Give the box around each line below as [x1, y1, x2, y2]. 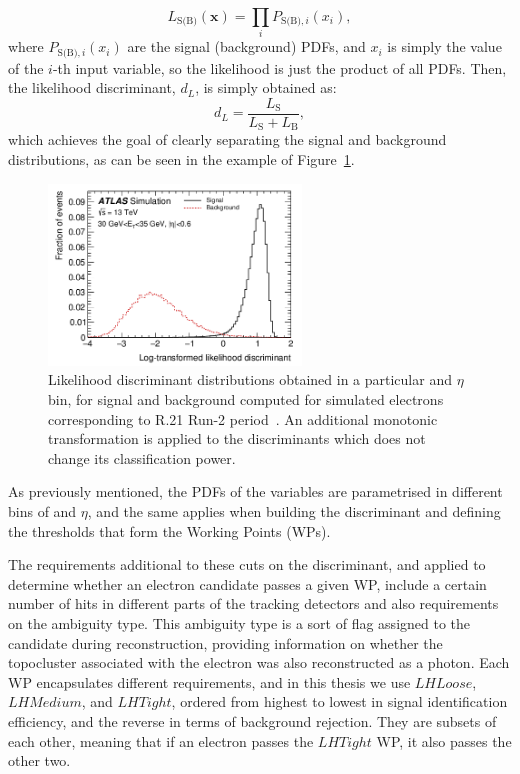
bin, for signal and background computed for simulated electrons [48, 389, 444, 410]
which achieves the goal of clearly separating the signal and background [8, 129, 447, 150]
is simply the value [387, 36, 502, 57]
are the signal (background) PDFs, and [127, 36, 366, 57]
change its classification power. [48, 447, 236, 468]
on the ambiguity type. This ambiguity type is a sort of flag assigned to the [8, 612, 471, 633]
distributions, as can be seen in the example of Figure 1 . [8, 149, 355, 170]
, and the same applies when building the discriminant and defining [87, 500, 501, 521]
